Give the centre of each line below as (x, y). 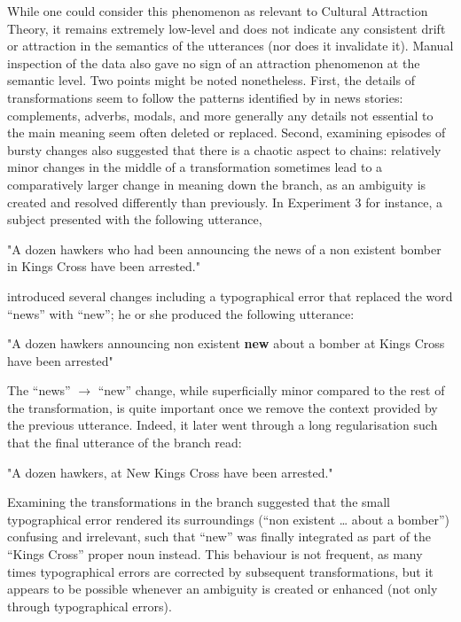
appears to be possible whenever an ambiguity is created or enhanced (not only (223, 589)
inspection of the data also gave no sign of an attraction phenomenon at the (214, 62)
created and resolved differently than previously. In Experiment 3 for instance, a (225, 202)
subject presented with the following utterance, (135, 219)
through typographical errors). (90, 606)
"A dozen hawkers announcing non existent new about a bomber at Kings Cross (226, 343)
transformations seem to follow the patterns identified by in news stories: (205, 97)
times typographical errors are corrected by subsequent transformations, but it (220, 571)
